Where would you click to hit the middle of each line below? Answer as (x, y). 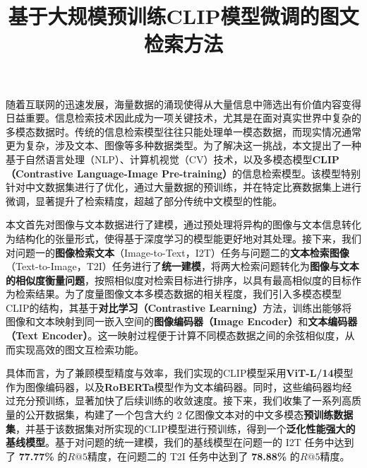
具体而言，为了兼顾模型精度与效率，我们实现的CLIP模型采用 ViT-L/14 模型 (180, 373)
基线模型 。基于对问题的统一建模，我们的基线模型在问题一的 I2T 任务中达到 (180, 442)
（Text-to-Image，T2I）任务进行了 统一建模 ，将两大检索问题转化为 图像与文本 (182, 266)
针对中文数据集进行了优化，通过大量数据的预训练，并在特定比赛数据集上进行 (183, 187)
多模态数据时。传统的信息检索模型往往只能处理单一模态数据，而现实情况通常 (183, 131)
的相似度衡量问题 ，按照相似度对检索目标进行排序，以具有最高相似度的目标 (179, 280)
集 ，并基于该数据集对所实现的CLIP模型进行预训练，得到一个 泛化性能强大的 (181, 428)
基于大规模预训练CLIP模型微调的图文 (183, 16)
